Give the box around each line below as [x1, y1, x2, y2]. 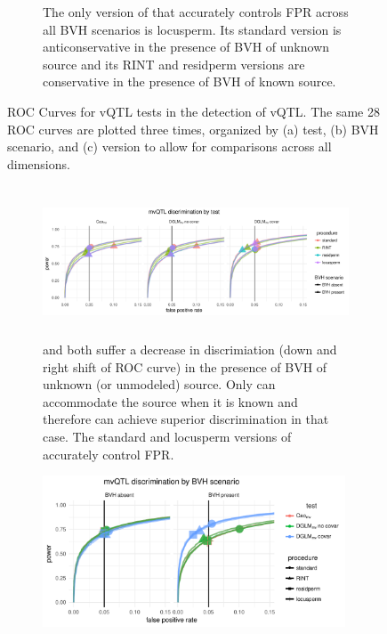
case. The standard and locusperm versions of [43, 427, 292, 445]
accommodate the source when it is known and [43, 392, 298, 410]
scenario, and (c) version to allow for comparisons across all [7, 137, 332, 156]
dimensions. [7, 154, 70, 173]
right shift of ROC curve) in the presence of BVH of [43, 357, 327, 376]
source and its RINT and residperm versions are [43, 54, 305, 73]
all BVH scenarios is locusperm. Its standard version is [43, 20, 342, 38]
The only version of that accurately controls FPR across [43, 3, 349, 20]
